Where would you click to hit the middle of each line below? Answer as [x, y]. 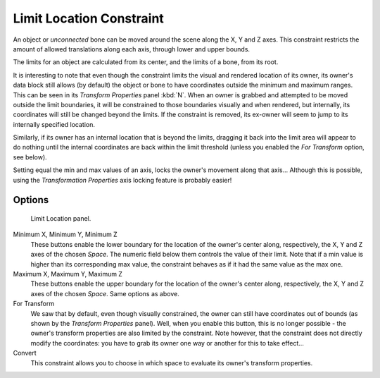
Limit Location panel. [61, 219]
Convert [25, 353]
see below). [30, 157]
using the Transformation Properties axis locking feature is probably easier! [122, 180]
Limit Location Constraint [89, 18]
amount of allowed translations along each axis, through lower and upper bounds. [131, 49]
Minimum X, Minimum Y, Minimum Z [65, 234]
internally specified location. [54, 124]
